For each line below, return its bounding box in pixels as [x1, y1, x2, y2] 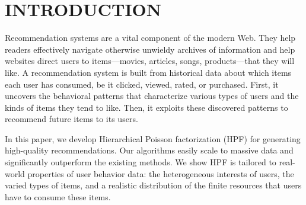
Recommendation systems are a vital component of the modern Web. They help [5, 31, 296, 44]
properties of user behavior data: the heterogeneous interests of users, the [27, 167, 294, 180]
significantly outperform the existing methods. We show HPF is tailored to [5, 156, 276, 168]
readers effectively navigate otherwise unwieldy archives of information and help [5, 43, 295, 55]
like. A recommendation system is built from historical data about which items [5, 66, 292, 78]
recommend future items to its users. [5, 113, 138, 125]
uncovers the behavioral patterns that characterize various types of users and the [5, 89, 299, 102]
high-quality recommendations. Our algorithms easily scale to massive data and [5, 144, 294, 156]
